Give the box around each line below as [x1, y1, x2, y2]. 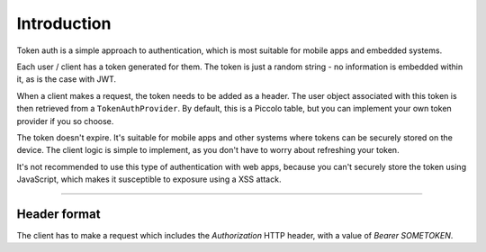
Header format [16, 206, 101, 221]
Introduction [16, 13, 112, 33]
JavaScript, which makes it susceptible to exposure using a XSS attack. [16, 174, 282, 184]
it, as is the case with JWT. [16, 74, 117, 85]
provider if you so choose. [16, 115, 114, 126]
